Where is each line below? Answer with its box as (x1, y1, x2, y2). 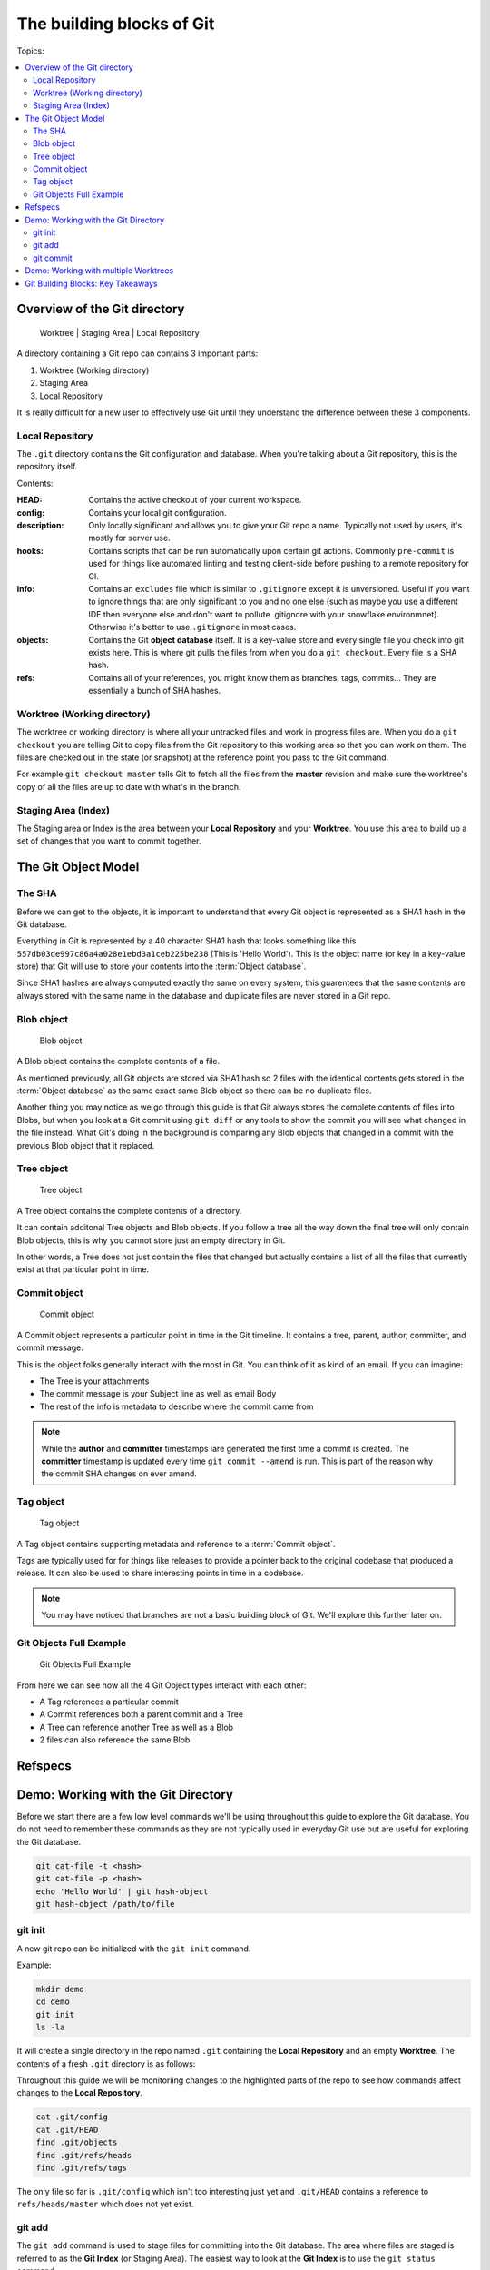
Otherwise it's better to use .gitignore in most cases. (88, 622, 297, 633)
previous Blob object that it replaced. (16, 1140, 155, 1150)
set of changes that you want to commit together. (16, 835, 201, 846)
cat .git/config (35, 2112, 109, 2122)
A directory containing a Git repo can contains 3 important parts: (16, 348, 259, 359)
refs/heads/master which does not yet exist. (16, 2198, 194, 2210)
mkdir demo (35, 1984, 84, 1995)
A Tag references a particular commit (39, 1696, 179, 1707)
